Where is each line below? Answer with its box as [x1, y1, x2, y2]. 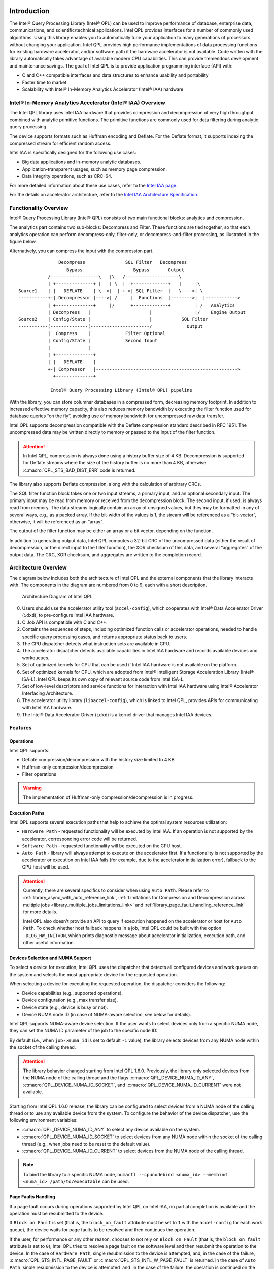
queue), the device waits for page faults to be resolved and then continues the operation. [9, 1226, 196, 1233]
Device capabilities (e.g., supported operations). [22, 990, 123, 996]
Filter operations [22, 771, 57, 777]
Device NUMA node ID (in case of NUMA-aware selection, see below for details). [22, 1011, 191, 1017]
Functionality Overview [9, 204, 68, 211]
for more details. [23, 909, 58, 915]
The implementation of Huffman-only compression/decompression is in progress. [23, 794, 194, 800]
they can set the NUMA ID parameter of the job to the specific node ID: [9, 1028, 158, 1034]
